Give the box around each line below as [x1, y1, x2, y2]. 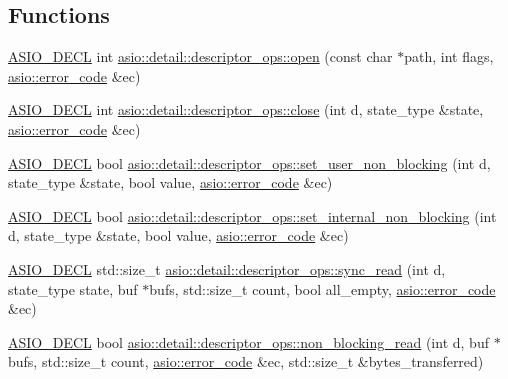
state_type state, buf [8, 278, 138, 299]
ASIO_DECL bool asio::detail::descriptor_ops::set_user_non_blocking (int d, [8, 152, 491, 173]
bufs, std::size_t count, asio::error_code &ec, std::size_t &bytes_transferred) [8, 351, 484, 372]
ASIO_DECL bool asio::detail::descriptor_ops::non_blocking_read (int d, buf [8, 331, 489, 352]
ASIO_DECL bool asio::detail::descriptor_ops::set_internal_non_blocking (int [8, 205, 497, 226]
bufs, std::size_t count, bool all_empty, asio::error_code [149, 278, 496, 299]
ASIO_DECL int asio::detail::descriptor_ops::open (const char [8, 46, 393, 67]
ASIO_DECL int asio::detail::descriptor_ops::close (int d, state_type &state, [8, 99, 484, 120]
